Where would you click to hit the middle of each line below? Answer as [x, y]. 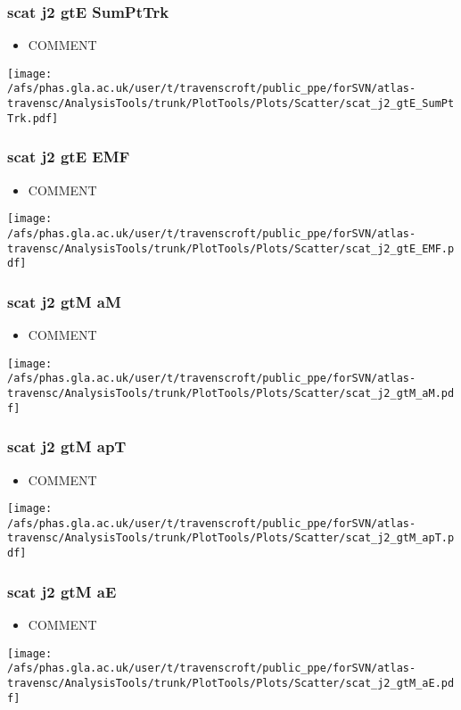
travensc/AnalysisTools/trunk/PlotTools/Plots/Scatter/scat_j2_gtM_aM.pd [231, 393]
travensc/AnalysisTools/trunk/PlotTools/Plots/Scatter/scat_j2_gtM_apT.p [231, 538]
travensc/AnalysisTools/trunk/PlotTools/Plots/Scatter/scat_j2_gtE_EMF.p [231, 248]
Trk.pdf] [33, 118]
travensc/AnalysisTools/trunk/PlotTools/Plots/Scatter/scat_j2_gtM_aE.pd [231, 683]
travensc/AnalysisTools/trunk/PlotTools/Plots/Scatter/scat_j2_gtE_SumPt [231, 104]
